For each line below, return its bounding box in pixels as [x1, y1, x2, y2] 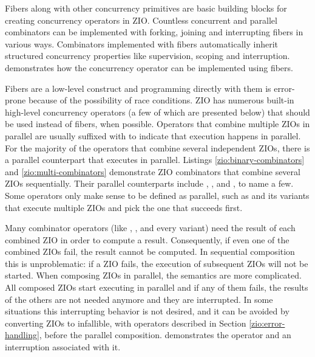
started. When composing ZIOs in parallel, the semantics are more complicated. [5, 269, 302, 282]
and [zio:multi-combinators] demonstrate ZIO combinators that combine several [5, 165, 300, 178]
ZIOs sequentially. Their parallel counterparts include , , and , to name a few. [5, 177, 294, 190]
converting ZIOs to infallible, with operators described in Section [5, 316, 246, 329]
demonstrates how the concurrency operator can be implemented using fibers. [5, 61, 293, 74]
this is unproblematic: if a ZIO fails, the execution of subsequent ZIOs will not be [5, 257, 308, 269]
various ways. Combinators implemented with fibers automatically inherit [5, 37, 279, 50]
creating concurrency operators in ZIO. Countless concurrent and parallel [5, 13, 277, 26]
